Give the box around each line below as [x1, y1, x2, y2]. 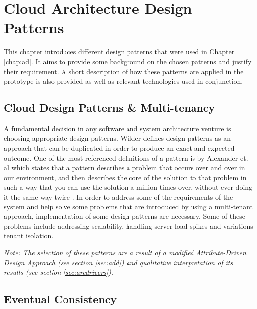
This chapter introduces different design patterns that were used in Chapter [4, 46, 235, 57]
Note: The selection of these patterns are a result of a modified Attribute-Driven [4, 247, 246, 258]
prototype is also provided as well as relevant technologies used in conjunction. [4, 76, 243, 86]
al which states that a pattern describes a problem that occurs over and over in [4, 162, 245, 173]
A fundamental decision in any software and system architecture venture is [4, 123, 231, 133]
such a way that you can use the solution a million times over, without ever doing [4, 182, 253, 192]
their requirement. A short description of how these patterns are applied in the [4, 66, 244, 76]
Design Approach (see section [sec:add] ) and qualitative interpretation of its [4, 257, 233, 267]
